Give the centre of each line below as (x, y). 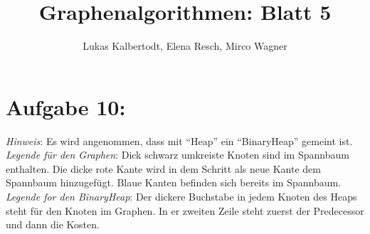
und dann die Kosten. (53, 224)
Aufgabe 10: (66, 106)
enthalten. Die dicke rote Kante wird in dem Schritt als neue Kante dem (163, 168)
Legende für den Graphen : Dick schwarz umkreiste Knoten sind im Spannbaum (178, 155)
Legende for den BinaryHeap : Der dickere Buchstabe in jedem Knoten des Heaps (181, 197)
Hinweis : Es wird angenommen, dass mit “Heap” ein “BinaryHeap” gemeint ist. (179, 140)
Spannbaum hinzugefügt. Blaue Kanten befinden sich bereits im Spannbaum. (174, 182)
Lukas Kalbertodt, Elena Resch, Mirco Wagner (185, 46)
